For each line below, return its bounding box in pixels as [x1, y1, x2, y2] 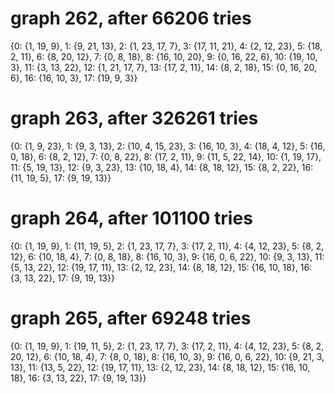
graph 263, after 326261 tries [10, 107, 259, 130]
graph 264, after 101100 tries [10, 207, 253, 230]
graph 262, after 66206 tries [10, 7, 252, 30]
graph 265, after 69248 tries [10, 307, 252, 329]
